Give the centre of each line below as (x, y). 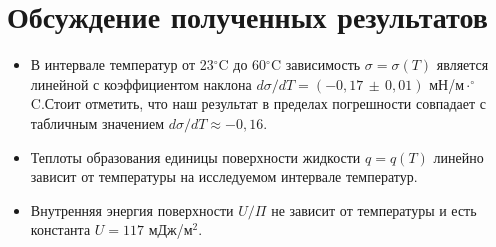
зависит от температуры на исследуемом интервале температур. (224, 176)
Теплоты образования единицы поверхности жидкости (195, 156)
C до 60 (242, 64)
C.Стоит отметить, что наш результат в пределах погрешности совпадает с (258, 103)
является (462, 64)
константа (60, 229)
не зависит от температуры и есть (374, 209)
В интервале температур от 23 (122, 64)
